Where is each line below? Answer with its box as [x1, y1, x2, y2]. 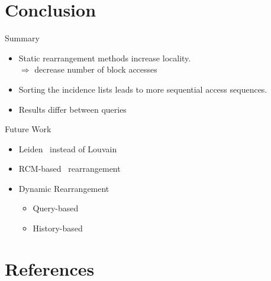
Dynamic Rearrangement [18, 182, 109, 194]
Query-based [33, 202, 79, 214]
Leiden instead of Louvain [18, 142, 117, 155]
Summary [5, 32, 40, 44]
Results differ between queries [18, 103, 127, 115]
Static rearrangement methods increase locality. [18, 51, 191, 64]
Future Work [5, 123, 51, 135]
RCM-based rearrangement [18, 162, 121, 175]
